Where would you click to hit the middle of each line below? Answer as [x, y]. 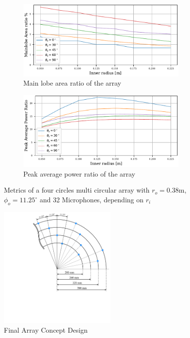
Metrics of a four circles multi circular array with [77, 190]
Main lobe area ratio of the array [72, 83]
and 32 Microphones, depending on [92, 199]
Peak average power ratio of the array [79, 173]
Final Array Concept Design [46, 329]
